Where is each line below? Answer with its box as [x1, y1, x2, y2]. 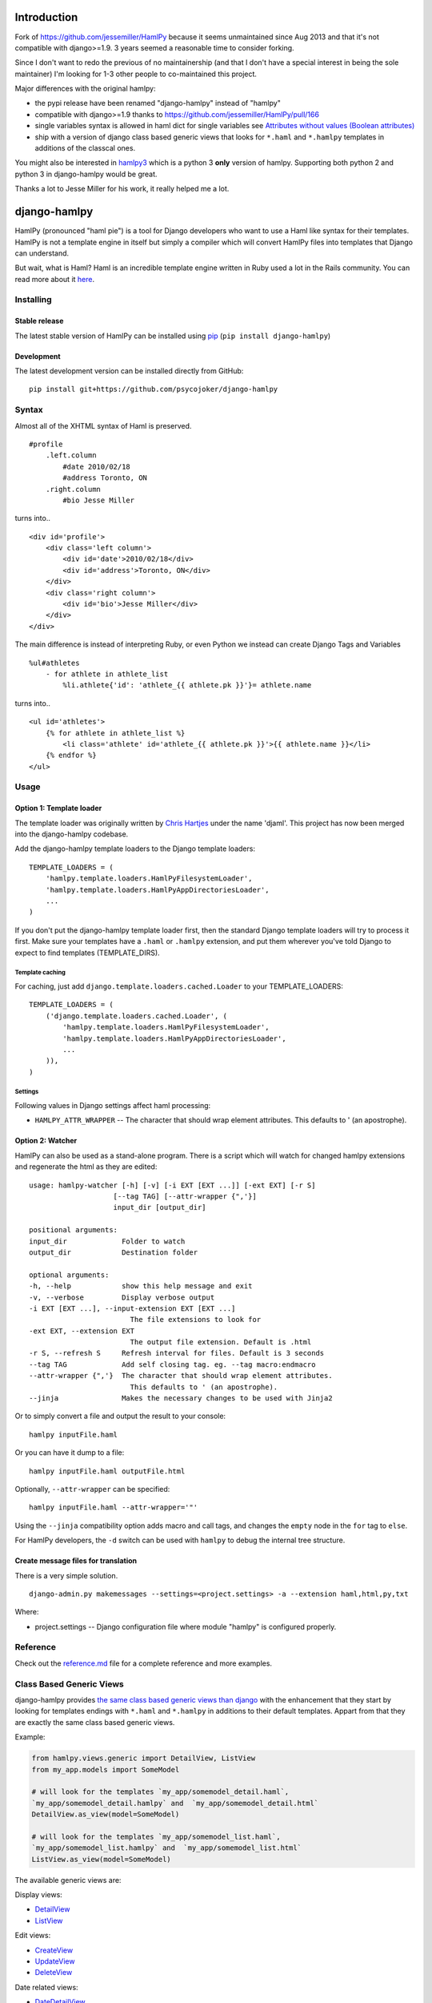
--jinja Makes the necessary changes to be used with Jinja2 [29, 1394, 333, 1403]
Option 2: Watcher [14, 1136, 78, 1146]
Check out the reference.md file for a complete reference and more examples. [14, 1658, 272, 1668]
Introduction [14, 10, 78, 24]
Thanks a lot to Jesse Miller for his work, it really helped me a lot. [14, 184, 230, 194]
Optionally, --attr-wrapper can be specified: [14, 1484, 170, 1493]
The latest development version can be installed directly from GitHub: [14, 366, 244, 376]
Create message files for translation [14, 1556, 138, 1566]
